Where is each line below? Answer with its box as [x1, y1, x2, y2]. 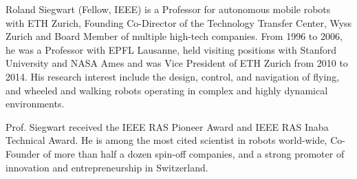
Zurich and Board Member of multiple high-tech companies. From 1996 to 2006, [6, 29, 343, 43]
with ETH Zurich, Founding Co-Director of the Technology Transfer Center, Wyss [6, 15, 352, 30]
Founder [6, 146, 41, 160]
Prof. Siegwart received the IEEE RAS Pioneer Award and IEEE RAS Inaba [6, 119, 329, 134]
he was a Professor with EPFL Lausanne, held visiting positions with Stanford [6, 42, 336, 56]
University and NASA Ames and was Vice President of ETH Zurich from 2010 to [6, 56, 348, 70]
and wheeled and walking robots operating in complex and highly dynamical [6, 83, 328, 97]
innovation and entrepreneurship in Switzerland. [6, 160, 208, 174]
